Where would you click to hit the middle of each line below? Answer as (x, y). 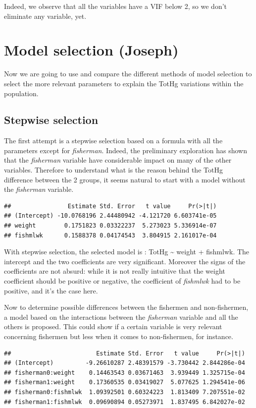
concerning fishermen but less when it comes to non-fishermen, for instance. (119, 336)
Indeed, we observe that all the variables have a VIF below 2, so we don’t (116, 6)
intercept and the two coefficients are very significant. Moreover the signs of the (125, 261)
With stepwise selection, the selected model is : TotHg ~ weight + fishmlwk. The (127, 252)
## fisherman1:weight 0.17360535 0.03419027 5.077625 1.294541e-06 (125, 382)
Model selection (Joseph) (91, 50)
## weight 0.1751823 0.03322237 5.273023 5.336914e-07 (110, 226)
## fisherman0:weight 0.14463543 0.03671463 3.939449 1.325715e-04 (125, 373)
